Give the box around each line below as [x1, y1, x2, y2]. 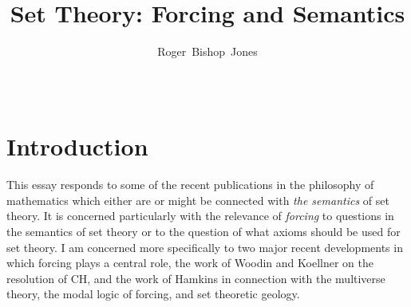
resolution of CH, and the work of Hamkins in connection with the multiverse [6, 270, 385, 286]
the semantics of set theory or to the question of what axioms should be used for [6, 223, 401, 240]
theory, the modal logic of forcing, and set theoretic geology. [6, 285, 300, 302]
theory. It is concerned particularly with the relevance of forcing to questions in [6, 207, 394, 224]
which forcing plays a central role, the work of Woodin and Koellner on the [6, 254, 373, 271]
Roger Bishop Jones [157, 43, 258, 60]
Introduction [6, 130, 148, 163]
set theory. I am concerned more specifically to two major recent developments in [6, 238, 403, 255]
